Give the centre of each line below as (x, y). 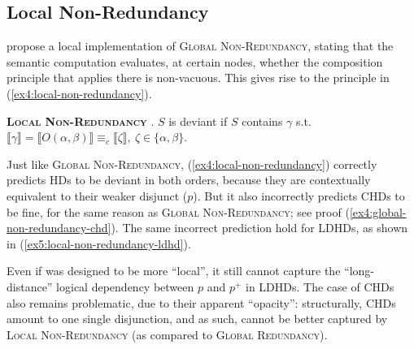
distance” (30, 286)
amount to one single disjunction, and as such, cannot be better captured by (197, 319)
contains (262, 121)
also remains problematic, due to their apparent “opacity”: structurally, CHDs (201, 302)
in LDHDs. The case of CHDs (320, 286)
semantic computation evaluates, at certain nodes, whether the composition (195, 61)
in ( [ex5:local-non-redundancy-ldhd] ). (99, 243)
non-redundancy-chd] (59, 228)
